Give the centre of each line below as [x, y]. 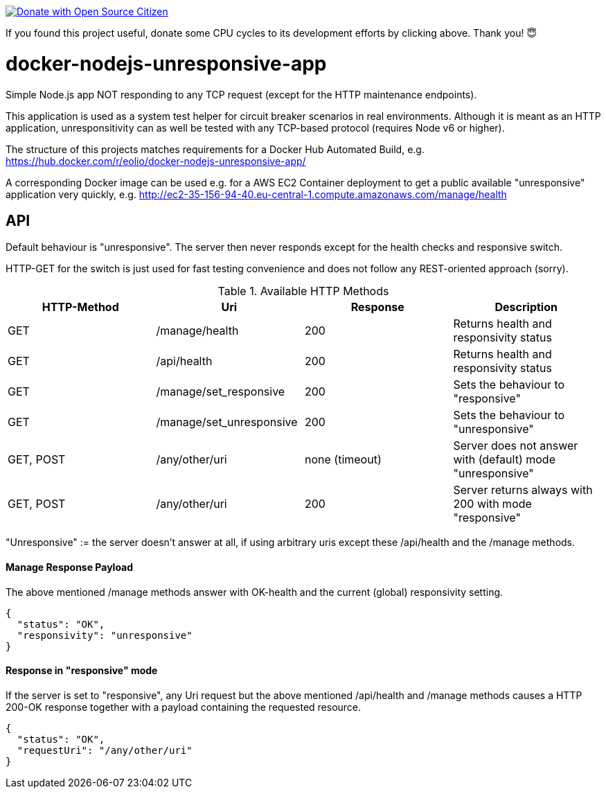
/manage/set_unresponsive [227, 422]
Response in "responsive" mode [82, 671]
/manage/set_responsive [221, 392]
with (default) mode [504, 460]
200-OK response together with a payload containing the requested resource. [184, 707]
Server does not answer [516, 446]
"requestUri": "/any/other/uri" [105, 750]
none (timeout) [343, 460]
